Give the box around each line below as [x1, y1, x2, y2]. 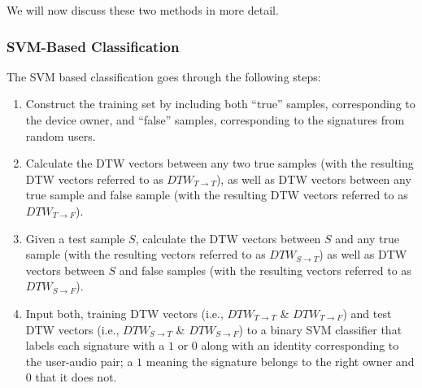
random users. [25, 127, 96, 144]
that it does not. [35, 368, 117, 386]
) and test [342, 304, 392, 321]
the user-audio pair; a [25, 352, 133, 369]
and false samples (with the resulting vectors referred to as [119, 261, 411, 278]
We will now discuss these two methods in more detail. [7, 2, 279, 18]
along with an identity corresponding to [201, 337, 399, 354]
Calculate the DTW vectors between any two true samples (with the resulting [25, 155, 414, 172]
